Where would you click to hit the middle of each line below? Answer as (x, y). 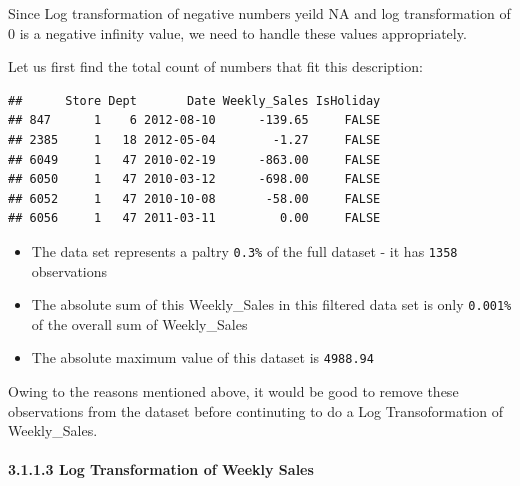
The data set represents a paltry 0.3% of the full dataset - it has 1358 (244, 250)
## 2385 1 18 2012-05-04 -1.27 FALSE (194, 139)
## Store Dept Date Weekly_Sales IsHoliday (194, 100)
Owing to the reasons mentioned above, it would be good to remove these (233, 391)
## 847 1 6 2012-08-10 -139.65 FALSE (194, 120)
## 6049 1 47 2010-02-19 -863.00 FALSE (194, 159)
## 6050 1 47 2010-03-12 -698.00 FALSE (194, 179)
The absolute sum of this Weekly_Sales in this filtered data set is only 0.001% (271, 304)
